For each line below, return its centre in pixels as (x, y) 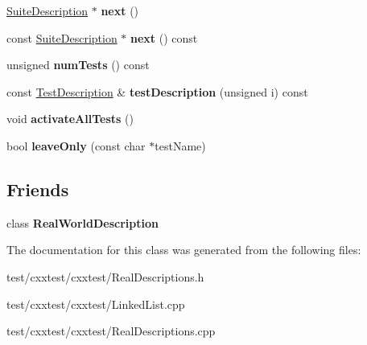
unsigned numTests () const (78, 65)
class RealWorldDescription (82, 222)
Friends (38, 189)
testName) (180, 145)
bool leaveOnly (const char (76, 145)
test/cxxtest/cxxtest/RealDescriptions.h (105, 276)
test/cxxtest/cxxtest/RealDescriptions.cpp (111, 331)
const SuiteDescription (62, 37)
